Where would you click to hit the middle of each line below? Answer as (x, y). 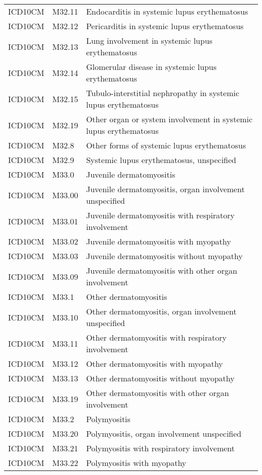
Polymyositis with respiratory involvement (160, 448)
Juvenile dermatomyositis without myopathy (164, 256)
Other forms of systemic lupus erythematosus (166, 145)
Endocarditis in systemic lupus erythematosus (167, 11)
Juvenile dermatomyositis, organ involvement (165, 189)
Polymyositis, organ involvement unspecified (164, 433)
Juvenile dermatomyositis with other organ (161, 270)
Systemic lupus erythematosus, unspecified (161, 160)
